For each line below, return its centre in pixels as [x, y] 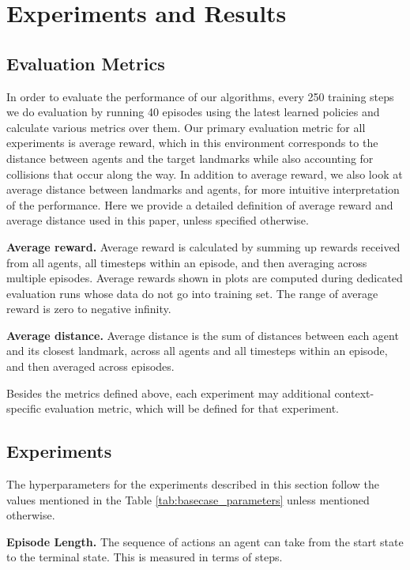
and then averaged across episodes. [90, 366]
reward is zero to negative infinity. [89, 309]
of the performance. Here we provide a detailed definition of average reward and [200, 204]
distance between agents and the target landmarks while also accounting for [190, 158]
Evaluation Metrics [86, 63]
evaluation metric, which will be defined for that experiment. [192, 408]
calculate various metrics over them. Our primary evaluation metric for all [186, 127]
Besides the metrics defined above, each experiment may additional [169, 393]
